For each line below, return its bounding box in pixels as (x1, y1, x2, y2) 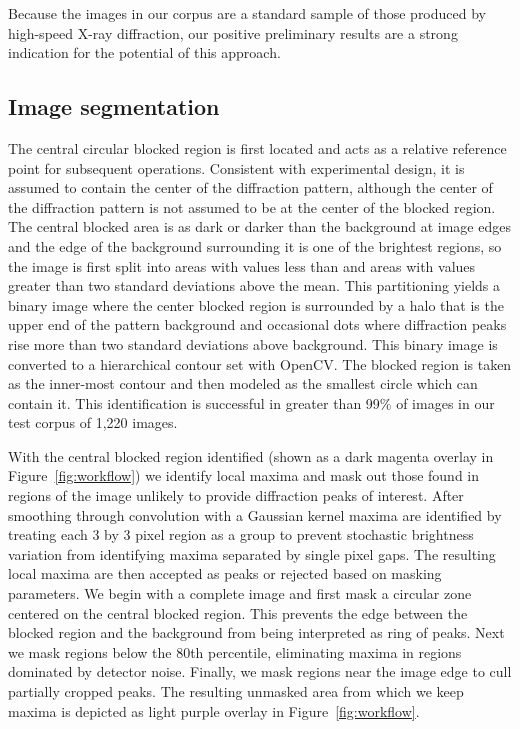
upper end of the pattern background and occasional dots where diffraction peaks (8, 314, 507, 335)
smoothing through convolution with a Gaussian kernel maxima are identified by (8, 504, 502, 525)
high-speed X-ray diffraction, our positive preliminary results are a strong (8, 22, 458, 43)
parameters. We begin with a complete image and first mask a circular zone (8, 583, 472, 604)
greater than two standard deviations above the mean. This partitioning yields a (8, 275, 501, 296)
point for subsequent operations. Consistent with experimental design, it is (8, 157, 465, 178)
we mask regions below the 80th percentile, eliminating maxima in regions (8, 641, 462, 662)
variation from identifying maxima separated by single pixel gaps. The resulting (8, 543, 496, 564)
